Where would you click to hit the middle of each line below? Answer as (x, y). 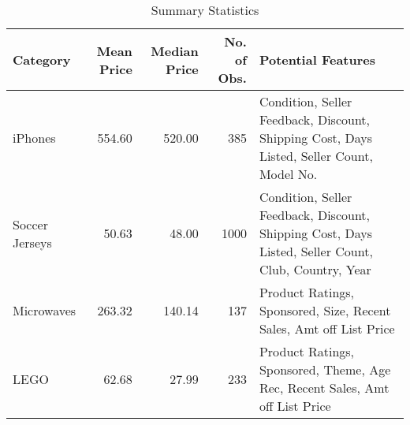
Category (42, 60)
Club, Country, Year (315, 269)
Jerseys (32, 242)
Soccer (30, 224)
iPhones (34, 138)
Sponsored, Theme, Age (325, 369)
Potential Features (317, 60)
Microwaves (45, 310)
